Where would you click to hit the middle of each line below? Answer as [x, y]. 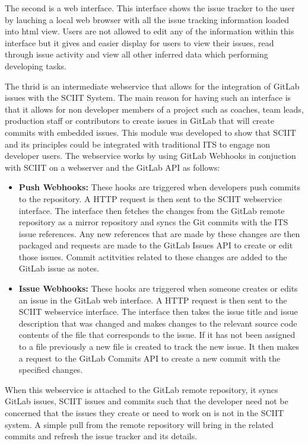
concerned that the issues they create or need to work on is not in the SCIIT [145, 413]
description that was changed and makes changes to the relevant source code [158, 323]
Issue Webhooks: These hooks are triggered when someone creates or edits [158, 288]
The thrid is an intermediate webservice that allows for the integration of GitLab [152, 86]
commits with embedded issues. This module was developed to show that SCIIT [150, 132]
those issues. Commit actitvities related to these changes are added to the [153, 256]
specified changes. [51, 370]
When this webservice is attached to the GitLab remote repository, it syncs [142, 389]
